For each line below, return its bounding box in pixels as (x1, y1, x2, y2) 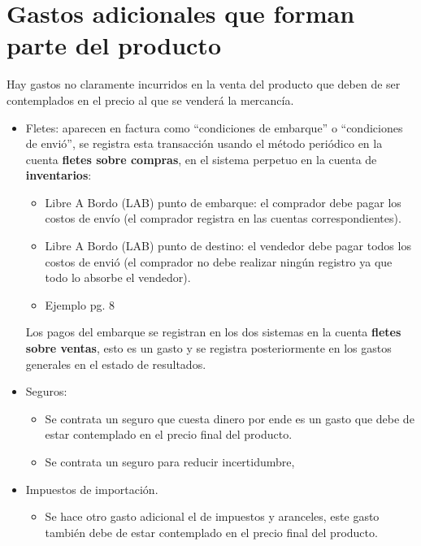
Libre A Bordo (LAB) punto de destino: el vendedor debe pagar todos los (45, 237, 411, 254)
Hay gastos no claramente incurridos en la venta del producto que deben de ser (7, 76, 401, 93)
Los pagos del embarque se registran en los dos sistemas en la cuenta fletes (25, 323, 401, 340)
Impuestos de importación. (25, 480, 158, 497)
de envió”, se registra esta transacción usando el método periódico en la (25, 135, 383, 152)
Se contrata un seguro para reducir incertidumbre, (45, 453, 295, 470)
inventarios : (25, 167, 92, 184)
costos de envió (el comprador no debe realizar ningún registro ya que (45, 253, 393, 270)
